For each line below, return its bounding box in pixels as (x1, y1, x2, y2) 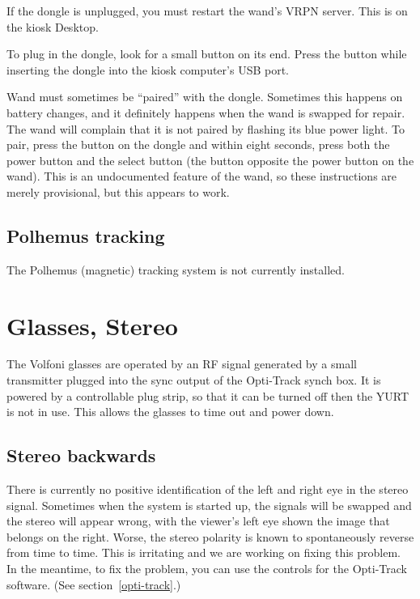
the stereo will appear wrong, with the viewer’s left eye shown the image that (6, 512, 390, 529)
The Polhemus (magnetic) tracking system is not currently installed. (6, 261, 345, 278)
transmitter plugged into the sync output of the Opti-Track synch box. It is (6, 372, 381, 389)
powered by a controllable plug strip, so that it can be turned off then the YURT (6, 387, 409, 404)
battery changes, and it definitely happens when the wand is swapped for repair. (6, 104, 405, 121)
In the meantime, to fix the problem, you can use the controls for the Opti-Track (6, 560, 407, 576)
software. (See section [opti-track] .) (6, 576, 181, 593)
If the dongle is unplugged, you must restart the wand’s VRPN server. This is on (6, 2, 408, 19)
